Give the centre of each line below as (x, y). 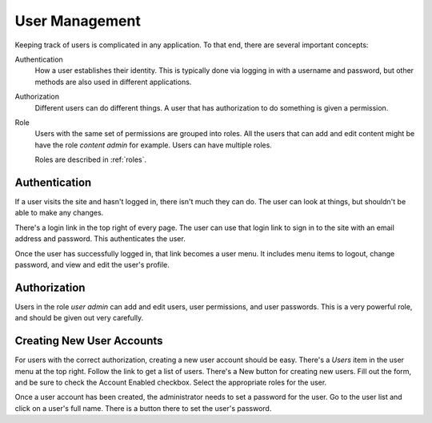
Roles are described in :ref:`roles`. (91, 159)
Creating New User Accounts (89, 341)
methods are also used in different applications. (113, 82)
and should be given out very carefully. (79, 318)
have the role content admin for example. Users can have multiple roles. (153, 145)
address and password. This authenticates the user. (100, 239)
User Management (78, 21)
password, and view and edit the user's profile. (92, 264)
